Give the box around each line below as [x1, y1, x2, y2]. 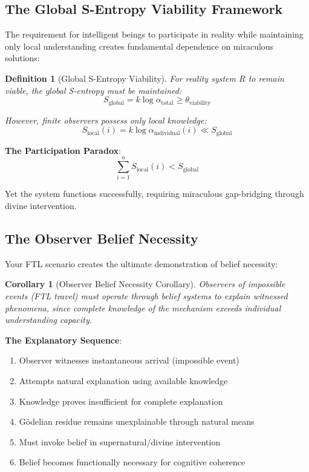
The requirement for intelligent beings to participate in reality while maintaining [5, 28, 304, 41]
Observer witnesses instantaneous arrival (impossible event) [19, 354, 239, 367]
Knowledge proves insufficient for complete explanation [19, 394, 223, 407]
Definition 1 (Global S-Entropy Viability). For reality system [5, 71, 236, 84]
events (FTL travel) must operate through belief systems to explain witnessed [5, 289, 288, 302]
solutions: [5, 52, 40, 64]
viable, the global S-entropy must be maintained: [5, 84, 182, 96]
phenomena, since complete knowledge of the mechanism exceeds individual [5, 301, 281, 314]
